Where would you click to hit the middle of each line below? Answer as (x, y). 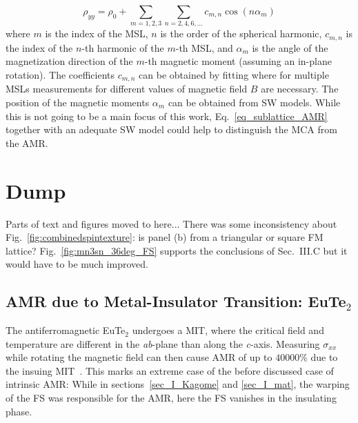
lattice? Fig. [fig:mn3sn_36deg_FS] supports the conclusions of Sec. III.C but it (177, 250)
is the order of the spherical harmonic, (241, 33)
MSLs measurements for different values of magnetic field (127, 89)
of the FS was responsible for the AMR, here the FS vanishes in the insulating (171, 398)
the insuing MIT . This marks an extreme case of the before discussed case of (170, 370)
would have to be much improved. (77, 264)
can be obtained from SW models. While (254, 102)
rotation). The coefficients (60, 74)
